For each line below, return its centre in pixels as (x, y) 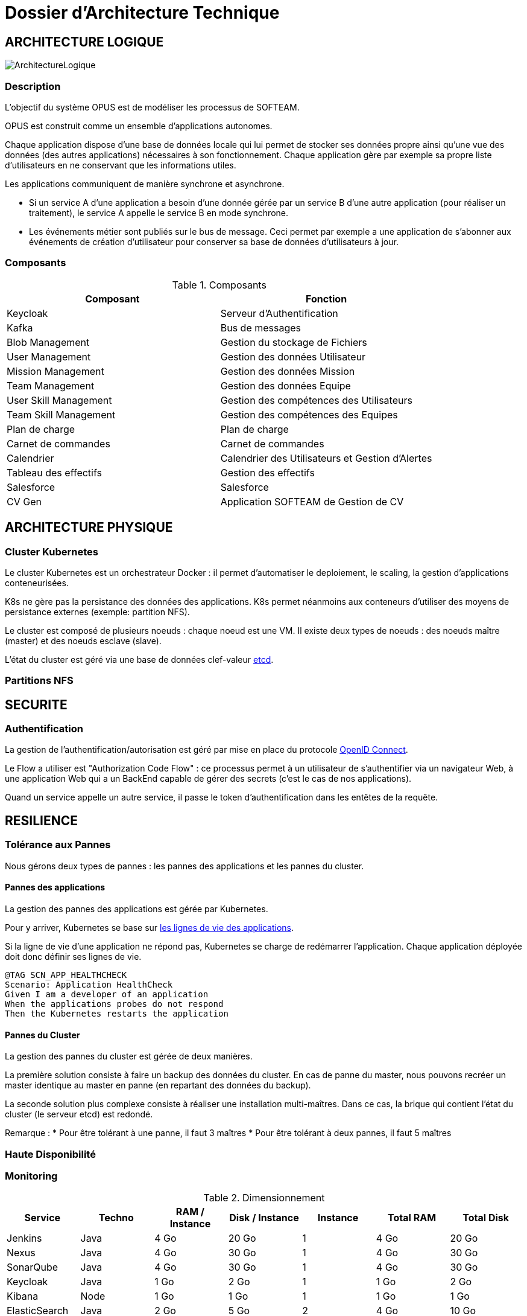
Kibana (23, 1296)
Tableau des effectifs (54, 472)
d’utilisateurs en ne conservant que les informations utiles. (121, 165)
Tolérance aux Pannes (58, 845)
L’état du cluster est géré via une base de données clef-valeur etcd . (139, 659)
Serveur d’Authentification (279, 313)
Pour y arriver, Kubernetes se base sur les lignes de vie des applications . (150, 927)
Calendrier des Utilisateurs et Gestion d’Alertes (326, 458)
